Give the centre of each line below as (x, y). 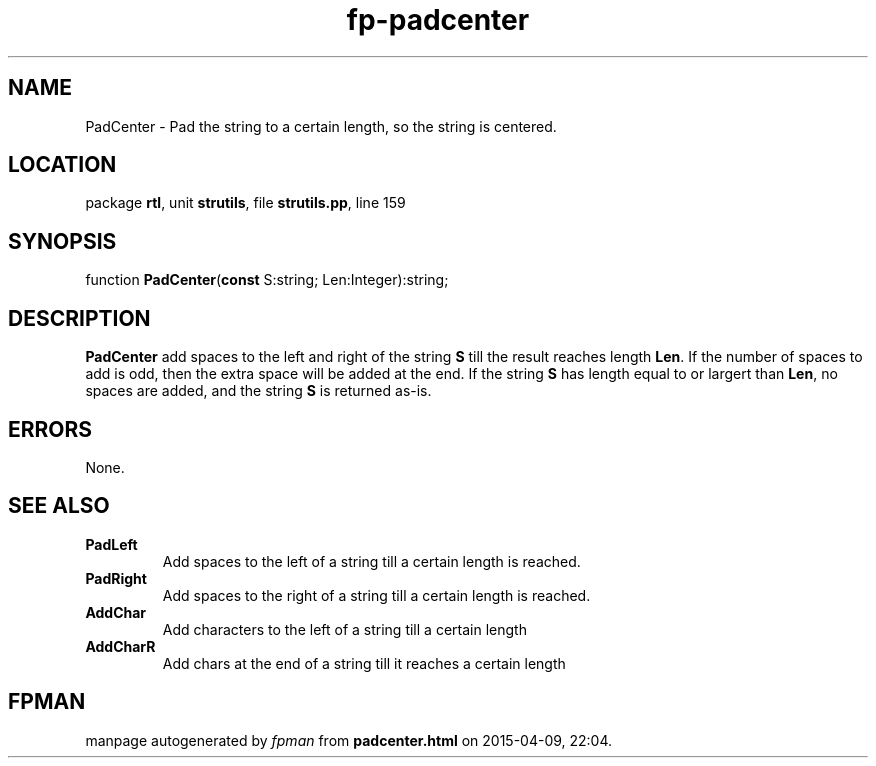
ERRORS (50, 429)
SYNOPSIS (62, 241)
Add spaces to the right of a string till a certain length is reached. (376, 595)
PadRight (116, 578)
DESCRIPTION (79, 318)
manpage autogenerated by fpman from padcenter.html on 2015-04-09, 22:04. (349, 740)
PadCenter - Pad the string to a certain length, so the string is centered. (321, 126)
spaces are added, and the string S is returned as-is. (258, 391)
